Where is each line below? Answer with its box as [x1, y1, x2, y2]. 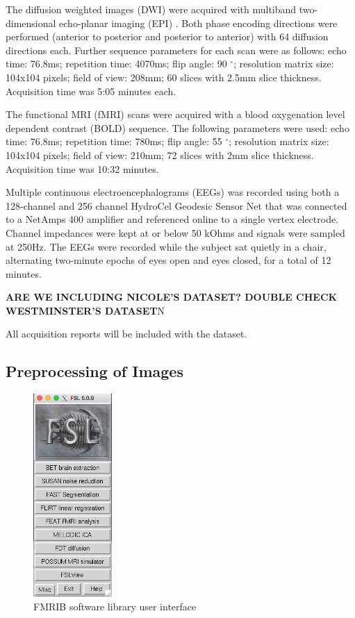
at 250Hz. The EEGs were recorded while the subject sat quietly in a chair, [6, 239, 327, 253]
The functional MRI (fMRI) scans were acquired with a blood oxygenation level [6, 107, 345, 122]
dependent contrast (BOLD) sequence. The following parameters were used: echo [6, 120, 349, 135]
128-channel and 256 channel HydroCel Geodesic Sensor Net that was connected [6, 198, 347, 212]
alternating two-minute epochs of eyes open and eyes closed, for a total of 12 [6, 253, 331, 267]
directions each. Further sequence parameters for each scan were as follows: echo [6, 42, 347, 57]
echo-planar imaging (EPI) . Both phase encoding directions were [59, 15, 338, 30]
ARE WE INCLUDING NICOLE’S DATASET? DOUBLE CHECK [6, 290, 338, 304]
